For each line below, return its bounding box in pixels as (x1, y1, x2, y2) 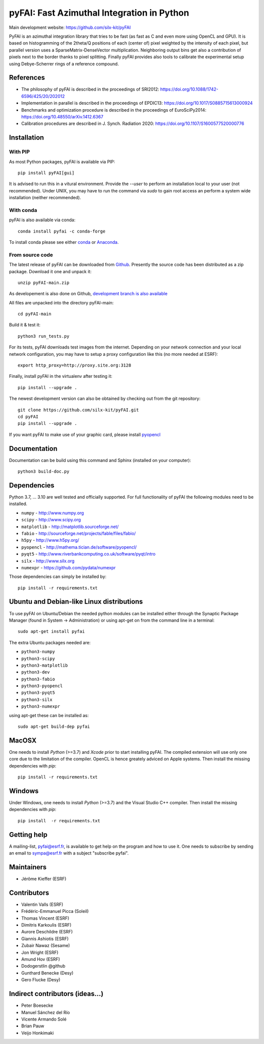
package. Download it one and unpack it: (9, 268, 92, 274)
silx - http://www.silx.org (21, 558, 75, 564)
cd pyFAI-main (18, 311, 51, 317)
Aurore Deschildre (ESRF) (21, 929, 73, 935)
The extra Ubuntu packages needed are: (9, 639, 91, 646)
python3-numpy (21, 649, 55, 654)
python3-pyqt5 (21, 690, 55, 696)
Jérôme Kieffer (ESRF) (21, 876, 66, 882)
